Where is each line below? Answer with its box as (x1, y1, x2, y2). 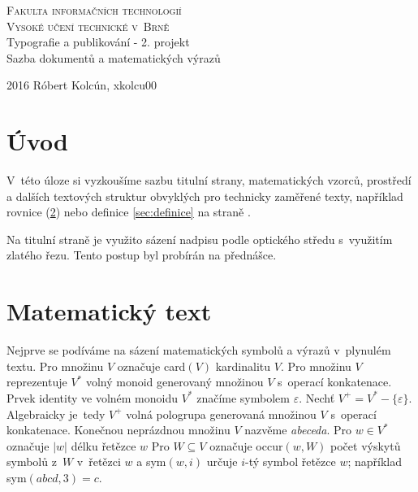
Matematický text (6, 294, 212, 328)
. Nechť (299, 389, 335, 406)
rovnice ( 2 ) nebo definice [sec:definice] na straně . (6, 203, 251, 220)
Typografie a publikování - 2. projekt (6, 33, 190, 50)
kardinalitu (215, 357, 271, 374)
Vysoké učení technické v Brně (6, 17, 170, 34)
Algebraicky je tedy (6, 405, 106, 422)
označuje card (117, 357, 186, 374)
